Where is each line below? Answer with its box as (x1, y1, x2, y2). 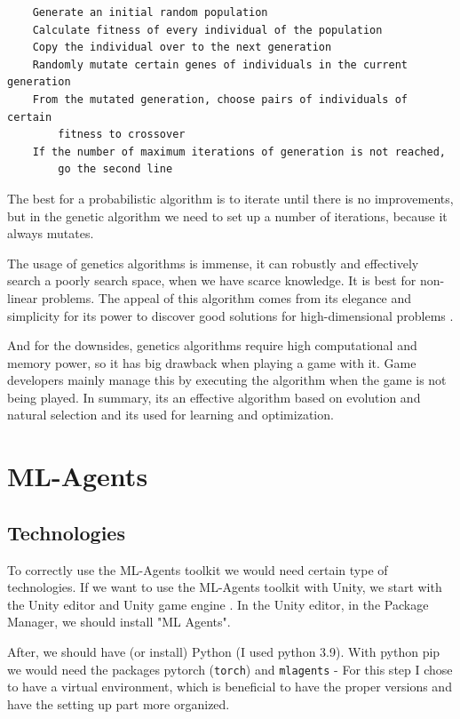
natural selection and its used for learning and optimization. (7, 405, 334, 424)
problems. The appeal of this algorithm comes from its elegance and (41, 288, 412, 307)
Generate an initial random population (32, 6, 268, 19)
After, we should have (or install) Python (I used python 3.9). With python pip (7, 643, 440, 661)
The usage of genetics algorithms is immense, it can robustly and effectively (7, 253, 419, 272)
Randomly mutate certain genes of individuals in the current (32, 58, 408, 71)
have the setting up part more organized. (7, 694, 230, 713)
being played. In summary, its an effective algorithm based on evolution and (7, 387, 421, 406)
